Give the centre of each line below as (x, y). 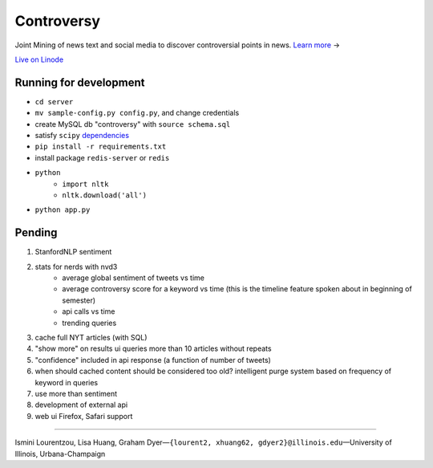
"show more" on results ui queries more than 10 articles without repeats (153, 348)
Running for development (80, 82)
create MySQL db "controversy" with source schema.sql (133, 124)
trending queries (89, 323)
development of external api (81, 405)
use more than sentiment (76, 393)
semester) (79, 300)
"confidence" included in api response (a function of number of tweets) (153, 360)
